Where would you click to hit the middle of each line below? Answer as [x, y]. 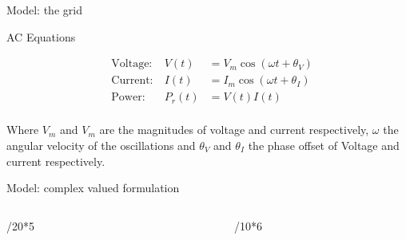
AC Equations [41, 36]
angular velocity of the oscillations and [101, 145]
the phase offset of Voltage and [324, 145]
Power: [128, 98]
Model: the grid [44, 10]
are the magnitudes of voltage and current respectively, [234, 130]
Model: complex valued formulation [93, 188]
